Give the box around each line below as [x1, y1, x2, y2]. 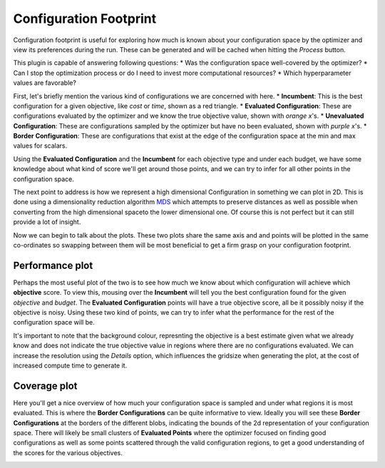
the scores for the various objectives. [13, 448, 123, 457]
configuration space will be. [13, 318, 96, 327]
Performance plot [13, 259, 93, 271]
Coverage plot [13, 380, 78, 392]
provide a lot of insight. [13, 218, 81, 226]
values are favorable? [13, 78, 76, 87]
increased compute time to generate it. [13, 361, 128, 370]
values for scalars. [13, 141, 68, 150]
